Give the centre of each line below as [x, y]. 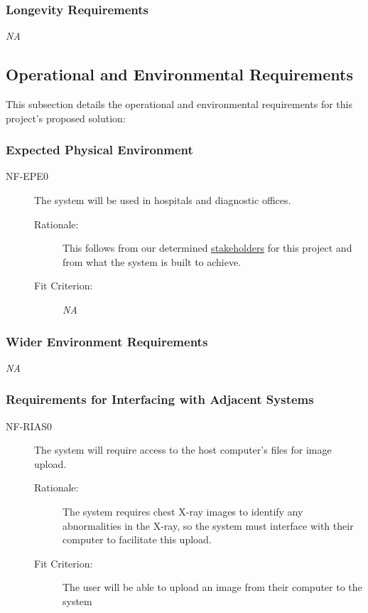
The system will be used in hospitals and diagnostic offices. [163, 200]
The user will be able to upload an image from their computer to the [212, 587]
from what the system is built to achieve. [152, 261]
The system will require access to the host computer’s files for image [183, 450]
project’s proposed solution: [66, 118]
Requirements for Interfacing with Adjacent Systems [160, 399]
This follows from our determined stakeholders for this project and [207, 248]
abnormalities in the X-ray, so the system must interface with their [208, 525]
